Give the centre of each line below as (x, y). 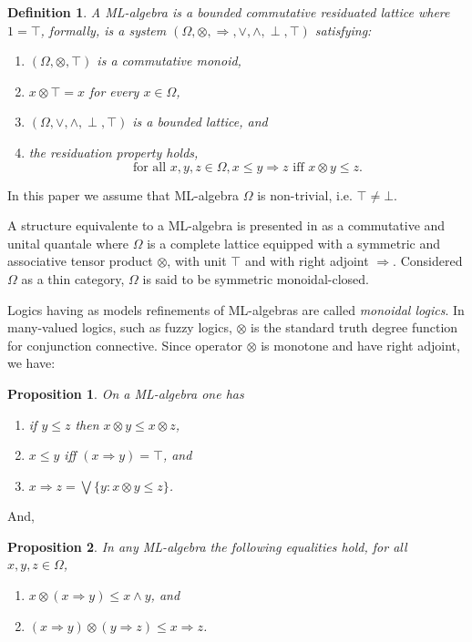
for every (114, 91)
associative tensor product (80, 261)
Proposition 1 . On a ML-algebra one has (126, 393)
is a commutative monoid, (169, 61)
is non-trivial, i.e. (305, 194)
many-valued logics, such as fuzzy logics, (120, 327)
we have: (31, 363)
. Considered (428, 261)
